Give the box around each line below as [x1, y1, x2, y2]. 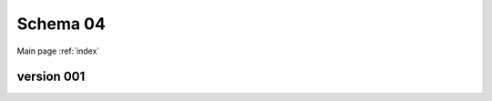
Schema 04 [16, 14, 107, 34]
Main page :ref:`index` [16, 45, 100, 56]
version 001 [16, 69, 86, 85]
